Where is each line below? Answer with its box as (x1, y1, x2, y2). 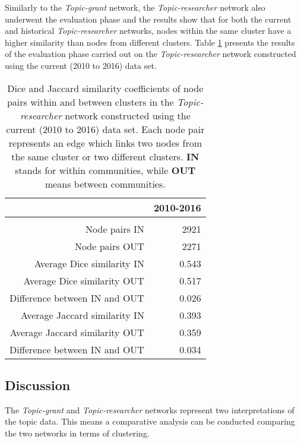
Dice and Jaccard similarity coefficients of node (7, 81, 204, 95)
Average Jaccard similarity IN (20, 308, 144, 322)
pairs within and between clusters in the (7, 94, 174, 109)
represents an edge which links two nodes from (8, 135, 202, 150)
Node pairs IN (85, 221, 144, 236)
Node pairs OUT (74, 239, 144, 253)
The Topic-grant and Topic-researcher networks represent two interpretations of (5, 403, 294, 416)
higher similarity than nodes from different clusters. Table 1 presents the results (5, 36, 295, 48)
